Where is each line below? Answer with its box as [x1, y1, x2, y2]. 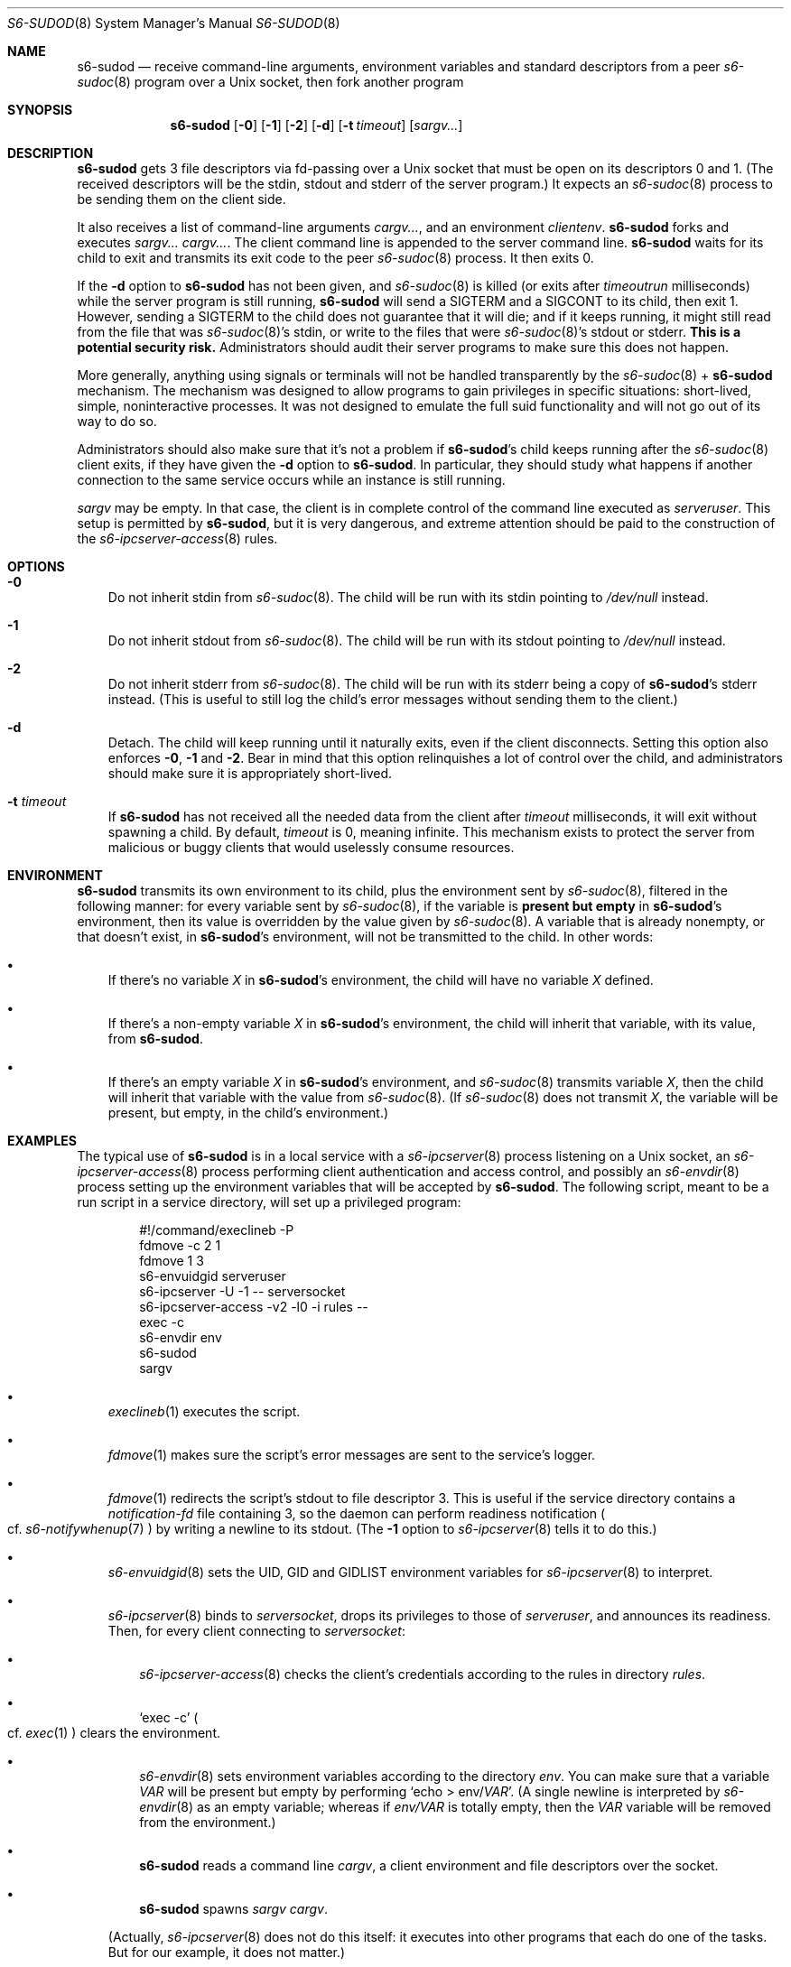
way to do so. [77, 413, 157, 429]
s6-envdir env [139, 1330, 222, 1345]
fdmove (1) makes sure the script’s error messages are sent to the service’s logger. [107, 1447, 596, 1462]
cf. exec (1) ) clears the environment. [7, 1725, 220, 1740]
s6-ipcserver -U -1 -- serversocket [139, 1284, 346, 1299]
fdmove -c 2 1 [139, 1238, 221, 1253]
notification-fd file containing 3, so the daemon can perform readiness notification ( [107, 1506, 606, 1521]
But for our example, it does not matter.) [107, 1944, 346, 1960]
